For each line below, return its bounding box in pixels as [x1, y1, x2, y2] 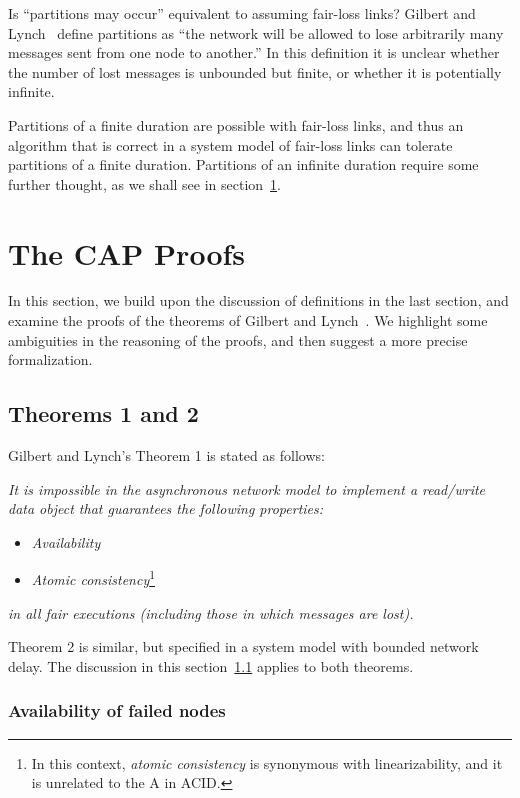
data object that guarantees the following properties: [8, 498, 324, 519]
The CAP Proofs [8, 232, 246, 273]
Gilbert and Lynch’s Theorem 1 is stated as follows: [8, 445, 325, 466]
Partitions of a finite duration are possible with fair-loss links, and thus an [8, 114, 464, 135]
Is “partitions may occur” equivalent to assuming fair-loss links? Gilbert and [8, 3, 476, 23]
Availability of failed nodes [8, 698, 226, 723]
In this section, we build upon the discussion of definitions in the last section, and [8, 290, 509, 311]
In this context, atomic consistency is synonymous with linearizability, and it [31, 752, 503, 773]
